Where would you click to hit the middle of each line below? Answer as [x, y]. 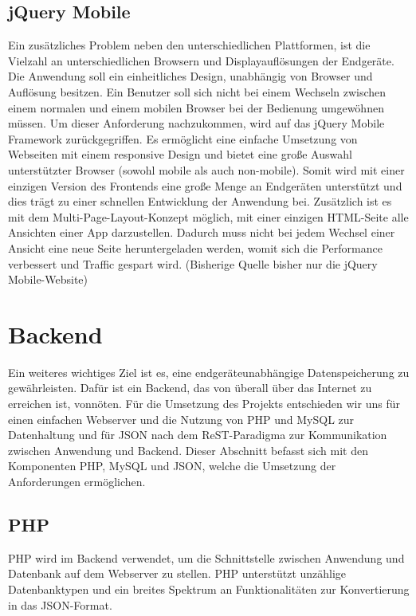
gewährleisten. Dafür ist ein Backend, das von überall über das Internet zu [190, 388]
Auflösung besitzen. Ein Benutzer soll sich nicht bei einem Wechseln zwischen [197, 91]
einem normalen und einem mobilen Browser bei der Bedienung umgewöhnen [196, 107]
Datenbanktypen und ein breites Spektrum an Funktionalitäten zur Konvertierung [209, 589]
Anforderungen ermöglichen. [77, 481]
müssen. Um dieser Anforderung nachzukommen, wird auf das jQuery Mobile [196, 123]
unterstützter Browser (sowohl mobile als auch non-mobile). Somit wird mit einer [206, 169]
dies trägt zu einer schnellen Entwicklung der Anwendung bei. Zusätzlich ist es [200, 201]
